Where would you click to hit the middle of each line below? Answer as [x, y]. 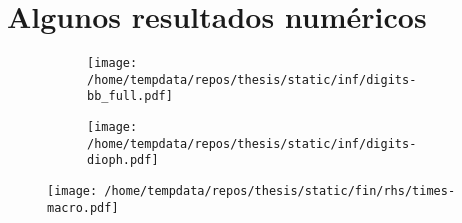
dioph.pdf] [123, 160]
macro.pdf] [83, 207]
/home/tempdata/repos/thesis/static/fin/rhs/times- [280, 191]
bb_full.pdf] [130, 96]
